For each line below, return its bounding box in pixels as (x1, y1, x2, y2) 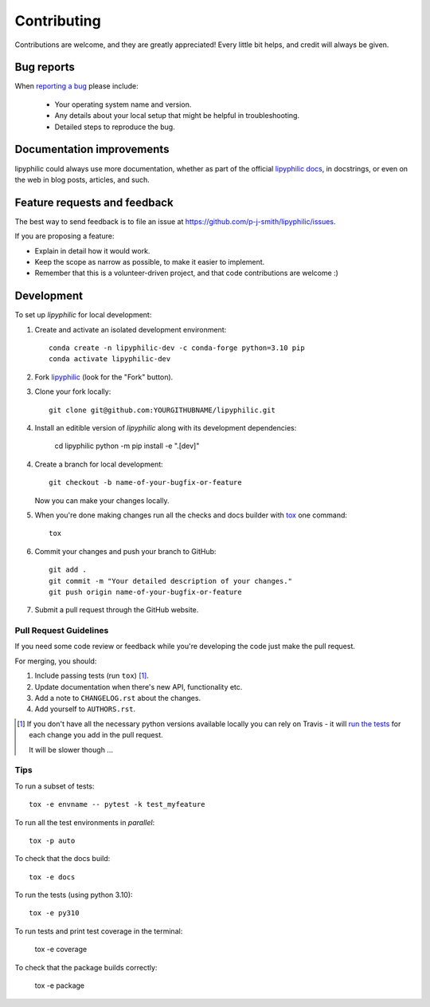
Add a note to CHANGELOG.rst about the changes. (34, 694, 201, 703)
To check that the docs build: (14, 854, 111, 863)
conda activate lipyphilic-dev (49, 355, 171, 364)
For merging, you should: (14, 656, 97, 666)
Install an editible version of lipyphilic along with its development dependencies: (34, 423, 297, 433)
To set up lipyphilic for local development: (14, 310, 152, 320)
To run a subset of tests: (14, 781, 95, 791)
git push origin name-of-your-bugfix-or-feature (49, 587, 242, 596)
